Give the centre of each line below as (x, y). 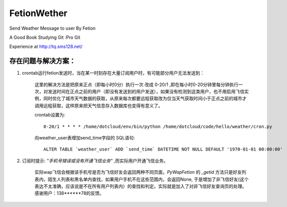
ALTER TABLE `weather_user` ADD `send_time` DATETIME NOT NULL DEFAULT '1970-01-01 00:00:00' (163, 149)
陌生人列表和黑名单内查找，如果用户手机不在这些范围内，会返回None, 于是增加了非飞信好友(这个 (148, 179)
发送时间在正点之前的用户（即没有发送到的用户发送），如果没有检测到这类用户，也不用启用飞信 (146, 92)
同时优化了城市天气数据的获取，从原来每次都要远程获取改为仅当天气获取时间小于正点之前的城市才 (145, 99)
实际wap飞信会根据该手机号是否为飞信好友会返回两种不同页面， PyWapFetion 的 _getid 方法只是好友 (138, 172)
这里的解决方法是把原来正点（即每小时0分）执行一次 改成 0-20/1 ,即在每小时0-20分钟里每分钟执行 (136, 84)
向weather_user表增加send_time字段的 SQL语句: (85, 137)
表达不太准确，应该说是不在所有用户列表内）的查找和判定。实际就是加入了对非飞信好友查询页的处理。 (140, 186)
